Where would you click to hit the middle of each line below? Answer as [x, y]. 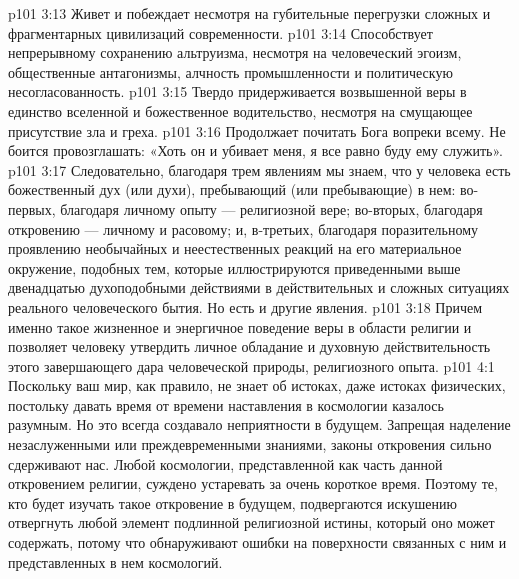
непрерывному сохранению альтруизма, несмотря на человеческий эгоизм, [235, 52]
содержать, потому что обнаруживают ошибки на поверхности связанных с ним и [257, 542]
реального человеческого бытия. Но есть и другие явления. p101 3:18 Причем [245, 306]
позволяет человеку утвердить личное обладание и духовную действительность [249, 346]
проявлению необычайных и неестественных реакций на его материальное [235, 248]
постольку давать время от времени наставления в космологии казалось [226, 404]
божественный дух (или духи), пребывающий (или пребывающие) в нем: [232, 189]
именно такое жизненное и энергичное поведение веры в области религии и [240, 326]
